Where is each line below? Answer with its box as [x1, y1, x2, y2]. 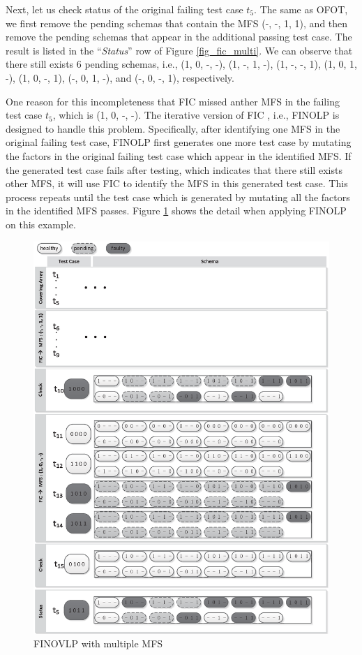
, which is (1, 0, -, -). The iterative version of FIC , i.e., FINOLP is [52, 108, 340, 122]
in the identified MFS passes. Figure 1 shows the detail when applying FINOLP [6, 203, 347, 218]
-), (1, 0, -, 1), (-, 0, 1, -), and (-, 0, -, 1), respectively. [6, 70, 234, 84]
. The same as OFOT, [254, 2, 348, 16]
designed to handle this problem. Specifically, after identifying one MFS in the [6, 121, 340, 135]
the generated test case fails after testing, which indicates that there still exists [6, 162, 342, 177]
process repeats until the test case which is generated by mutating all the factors [6, 189, 350, 204]
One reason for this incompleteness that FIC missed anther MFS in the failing [6, 94, 340, 108]
